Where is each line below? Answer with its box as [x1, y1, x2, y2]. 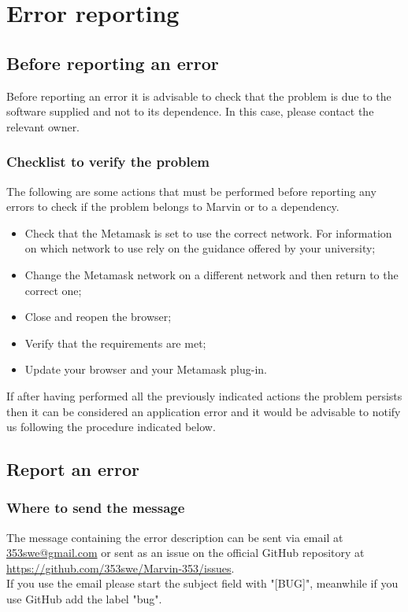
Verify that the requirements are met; [24, 334, 206, 351]
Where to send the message [6, 498, 185, 518]
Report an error [6, 457, 139, 481]
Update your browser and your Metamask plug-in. [24, 361, 267, 378]
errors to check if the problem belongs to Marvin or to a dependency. [6, 198, 339, 215]
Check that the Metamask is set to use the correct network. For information [24, 224, 392, 241]
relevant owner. [6, 118, 80, 135]
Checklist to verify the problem [6, 152, 210, 171]
